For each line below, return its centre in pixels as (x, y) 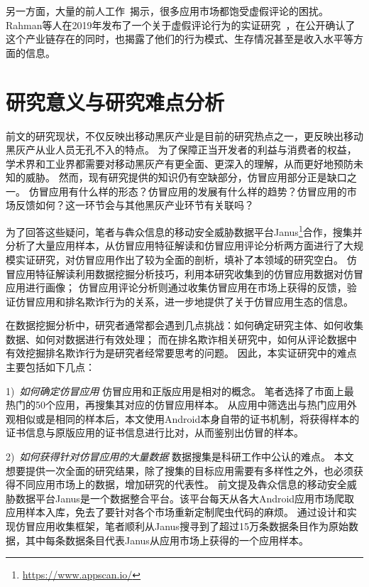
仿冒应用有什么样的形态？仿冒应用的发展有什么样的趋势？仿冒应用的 (188, 191)
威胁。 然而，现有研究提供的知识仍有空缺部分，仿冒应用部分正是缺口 (186, 177)
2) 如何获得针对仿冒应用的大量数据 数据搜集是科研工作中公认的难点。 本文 (180, 457)
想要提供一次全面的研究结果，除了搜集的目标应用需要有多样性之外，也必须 (180, 470)
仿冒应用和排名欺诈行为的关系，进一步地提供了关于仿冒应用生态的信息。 (184, 301)
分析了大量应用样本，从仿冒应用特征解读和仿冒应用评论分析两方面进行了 (175, 246)
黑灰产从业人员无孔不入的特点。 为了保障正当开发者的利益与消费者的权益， (181, 150)
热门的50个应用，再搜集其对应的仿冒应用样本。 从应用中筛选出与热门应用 (176, 405)
